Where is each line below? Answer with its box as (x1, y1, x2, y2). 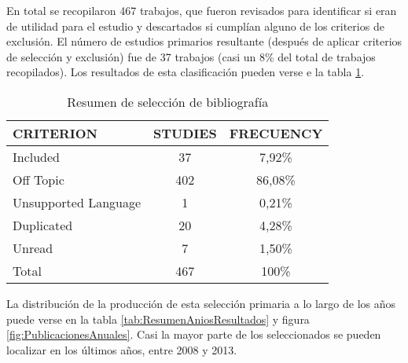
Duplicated (13, 215, 73, 234)
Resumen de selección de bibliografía (67, 92, 269, 111)
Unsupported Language (13, 192, 142, 211)
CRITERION (13, 123, 97, 142)
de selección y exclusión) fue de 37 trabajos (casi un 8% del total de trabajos (6, 48, 376, 64)
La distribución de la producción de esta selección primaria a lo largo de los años (6, 295, 396, 311)
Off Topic (13, 170, 64, 189)
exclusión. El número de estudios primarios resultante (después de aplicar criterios (6, 33, 402, 49)
